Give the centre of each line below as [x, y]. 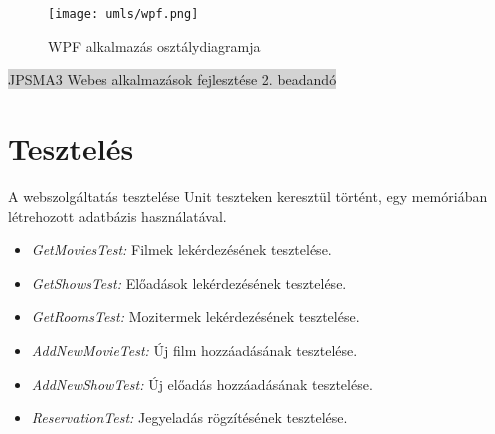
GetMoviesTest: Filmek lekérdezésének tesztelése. [181, 249]
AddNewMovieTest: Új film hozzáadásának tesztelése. [194, 349]
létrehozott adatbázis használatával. [117, 215]
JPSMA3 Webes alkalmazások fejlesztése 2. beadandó [172, 79]
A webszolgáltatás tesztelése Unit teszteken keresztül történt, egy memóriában [248, 195]
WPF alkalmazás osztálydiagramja [154, 45]
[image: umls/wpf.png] [123, 14]
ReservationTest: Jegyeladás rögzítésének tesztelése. [189, 417]
